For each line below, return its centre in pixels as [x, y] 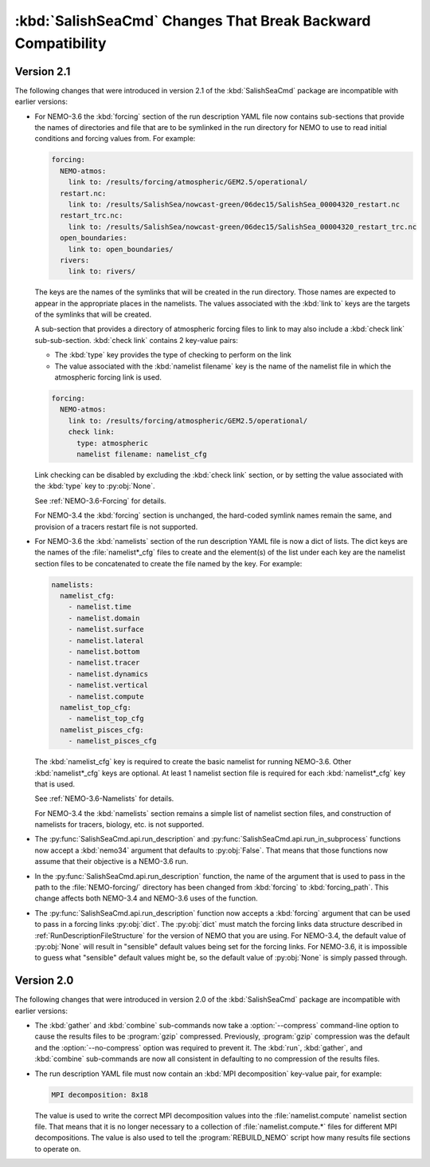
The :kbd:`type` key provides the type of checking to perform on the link [173, 355]
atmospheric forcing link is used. [108, 377]
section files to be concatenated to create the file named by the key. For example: [168, 563]
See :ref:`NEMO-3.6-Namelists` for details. [104, 798]
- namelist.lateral [106, 641]
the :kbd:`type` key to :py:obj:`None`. [95, 486]
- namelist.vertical [108, 685]
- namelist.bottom [104, 652]
